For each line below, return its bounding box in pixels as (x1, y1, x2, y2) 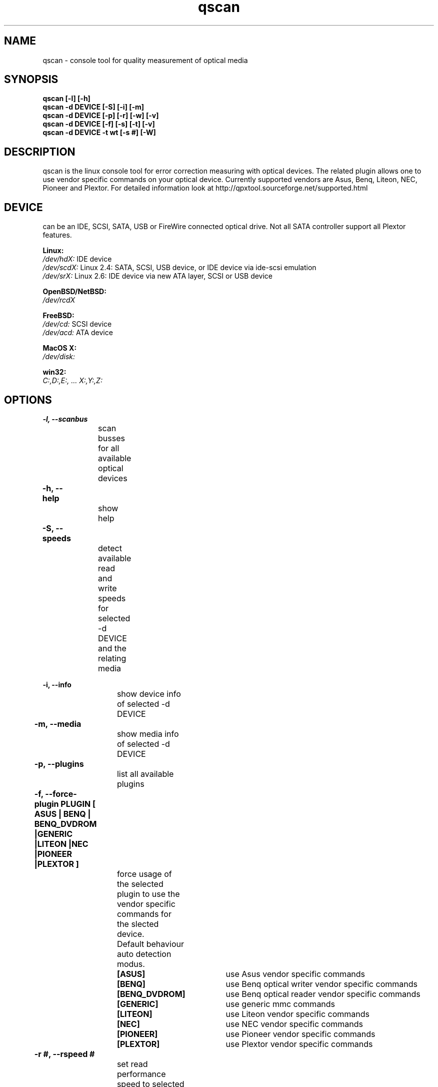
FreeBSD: (42, 311, 74, 320)
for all (98, 443, 119, 453)
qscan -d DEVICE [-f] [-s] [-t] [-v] (42, 120, 155, 129)
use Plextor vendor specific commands (225, 1038, 373, 1049)
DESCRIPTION (4, 145, 75, 158)
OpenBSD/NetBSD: (42, 287, 106, 296)
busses (98, 433, 125, 443)
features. (42, 231, 72, 240)
